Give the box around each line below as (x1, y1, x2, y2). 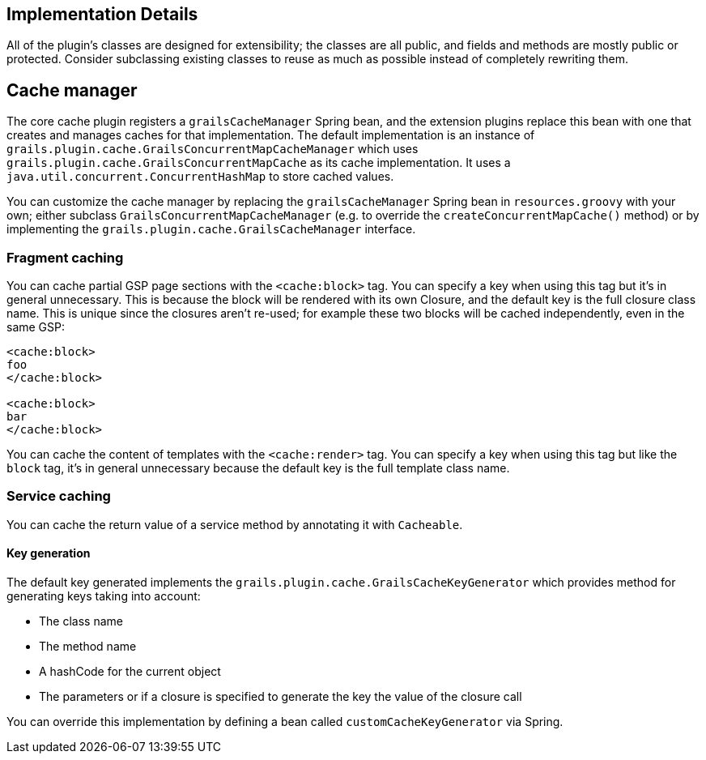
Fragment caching (6, 249, 124, 266)
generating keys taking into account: (6, 588, 201, 603)
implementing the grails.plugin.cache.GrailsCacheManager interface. (6, 222, 416, 237)
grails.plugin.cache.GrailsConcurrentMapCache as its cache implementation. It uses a (6, 156, 511, 170)
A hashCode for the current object (39, 664, 221, 678)
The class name (39, 613, 123, 628)
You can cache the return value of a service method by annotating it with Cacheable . (6, 517, 463, 532)
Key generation (6, 546, 91, 561)
